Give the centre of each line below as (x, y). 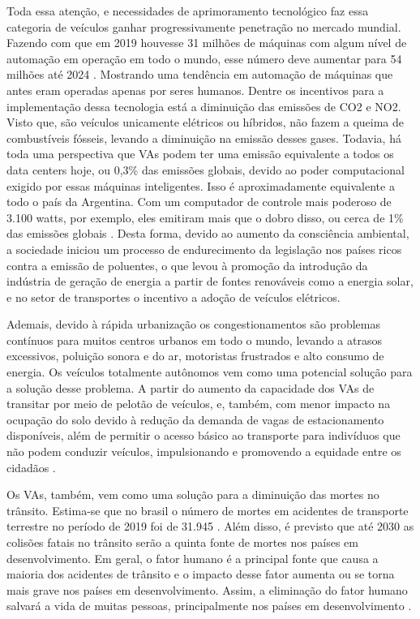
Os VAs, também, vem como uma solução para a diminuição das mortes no (193, 494)
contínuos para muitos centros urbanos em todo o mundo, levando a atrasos (194, 340)
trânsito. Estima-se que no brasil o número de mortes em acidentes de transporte (208, 510)
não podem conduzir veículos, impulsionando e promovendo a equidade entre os (204, 451)
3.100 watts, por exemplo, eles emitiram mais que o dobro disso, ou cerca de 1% (205, 217)
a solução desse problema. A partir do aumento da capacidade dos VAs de (191, 387)
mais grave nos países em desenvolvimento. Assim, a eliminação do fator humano (207, 589)
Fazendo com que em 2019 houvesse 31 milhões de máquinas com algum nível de (207, 43)
